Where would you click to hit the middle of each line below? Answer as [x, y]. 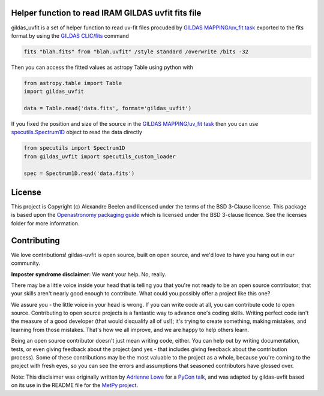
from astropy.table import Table [73, 83]
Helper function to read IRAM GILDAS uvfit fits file [106, 13]
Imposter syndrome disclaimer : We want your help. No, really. [89, 274]
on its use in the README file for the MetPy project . [74, 385]
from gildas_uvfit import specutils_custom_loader [100, 156]
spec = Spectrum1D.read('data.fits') [79, 173]
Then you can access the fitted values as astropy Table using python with [102, 67]
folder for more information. [45, 223]
